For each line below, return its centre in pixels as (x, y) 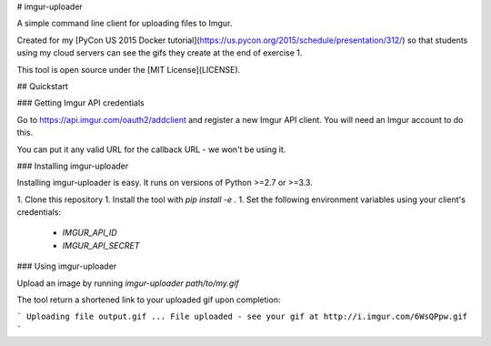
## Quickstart (42, 86)
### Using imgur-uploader (67, 266)
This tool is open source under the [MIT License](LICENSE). (129, 69)
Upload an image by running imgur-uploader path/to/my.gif (128, 283)
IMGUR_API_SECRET (101, 245)
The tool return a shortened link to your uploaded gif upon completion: (149, 300)
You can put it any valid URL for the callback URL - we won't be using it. (151, 149)
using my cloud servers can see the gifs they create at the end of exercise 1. (160, 53)
